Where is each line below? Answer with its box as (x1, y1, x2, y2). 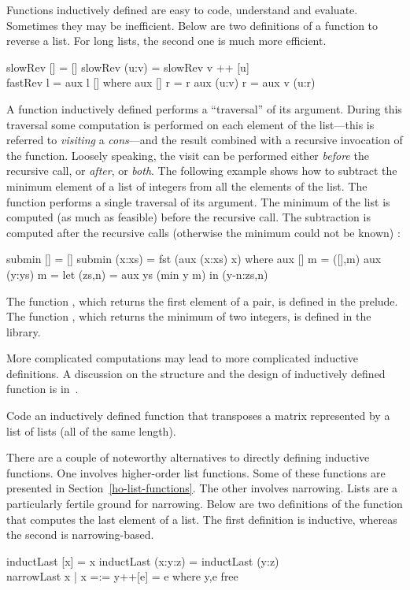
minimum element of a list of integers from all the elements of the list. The (6, 177, 368, 194)
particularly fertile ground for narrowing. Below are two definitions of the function (6, 495, 403, 512)
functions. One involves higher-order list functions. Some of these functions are (6, 464, 386, 481)
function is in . (6, 380, 79, 397)
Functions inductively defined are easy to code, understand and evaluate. (6, 2, 358, 17)
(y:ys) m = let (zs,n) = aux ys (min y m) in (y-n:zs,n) (6, 265, 268, 282)
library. (6, 323, 41, 340)
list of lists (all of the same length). (6, 422, 176, 439)
